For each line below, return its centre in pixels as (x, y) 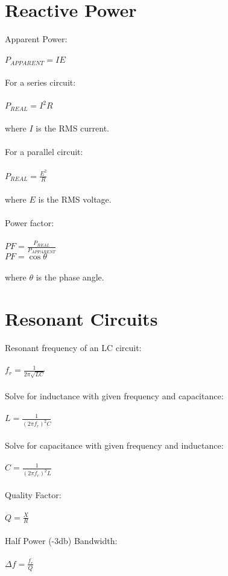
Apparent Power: (36, 39)
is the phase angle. (70, 277)
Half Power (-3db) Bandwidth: (61, 541)
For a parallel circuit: (44, 152)
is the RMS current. (73, 128)
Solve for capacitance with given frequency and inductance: (114, 445)
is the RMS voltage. (75, 199)
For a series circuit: (40, 82)
